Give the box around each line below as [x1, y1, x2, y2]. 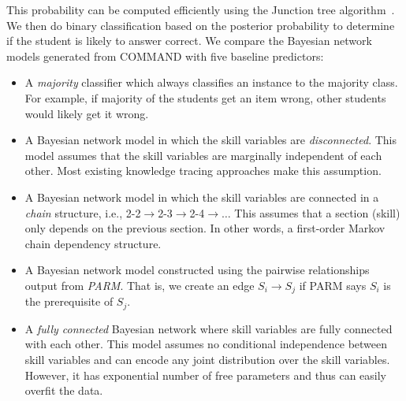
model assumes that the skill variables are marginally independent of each [24, 147, 382, 163]
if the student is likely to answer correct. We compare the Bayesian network [6, 32, 372, 49]
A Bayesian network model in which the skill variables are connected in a [24, 188, 379, 205]
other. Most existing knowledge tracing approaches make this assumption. [24, 162, 382, 179]
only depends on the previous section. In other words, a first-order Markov [24, 220, 386, 236]
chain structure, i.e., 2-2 [24, 204, 141, 221]
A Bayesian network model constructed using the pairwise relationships [24, 262, 370, 278]
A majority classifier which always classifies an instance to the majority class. [24, 74, 398, 91]
